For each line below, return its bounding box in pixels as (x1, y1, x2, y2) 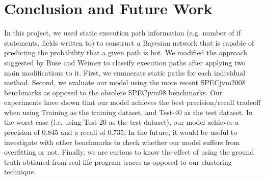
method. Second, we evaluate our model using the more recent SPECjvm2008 (4, 77, 246, 88)
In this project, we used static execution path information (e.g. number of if (4, 27, 241, 38)
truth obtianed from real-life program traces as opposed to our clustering (4, 156, 232, 167)
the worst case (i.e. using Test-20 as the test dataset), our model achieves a (4, 117, 239, 127)
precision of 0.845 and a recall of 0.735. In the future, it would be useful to (4, 127, 237, 137)
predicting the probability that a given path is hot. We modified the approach (4, 47, 248, 58)
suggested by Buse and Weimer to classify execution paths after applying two (4, 57, 246, 67)
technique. (4, 166, 36, 177)
